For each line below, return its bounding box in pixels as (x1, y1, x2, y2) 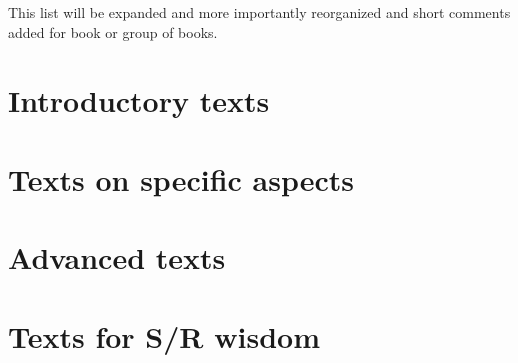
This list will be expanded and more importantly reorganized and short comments (8, 2, 511, 22)
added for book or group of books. (8, 21, 218, 42)
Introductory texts (8, 80, 270, 121)
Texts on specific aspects (8, 158, 354, 199)
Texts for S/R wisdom (8, 315, 320, 356)
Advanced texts (8, 237, 226, 278)
